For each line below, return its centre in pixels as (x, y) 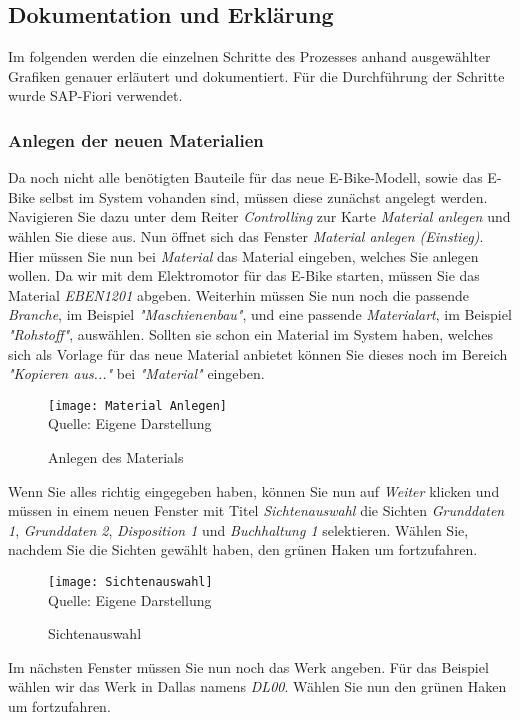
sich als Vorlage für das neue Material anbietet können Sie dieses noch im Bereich (258, 353)
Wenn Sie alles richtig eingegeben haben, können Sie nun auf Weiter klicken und (254, 490)
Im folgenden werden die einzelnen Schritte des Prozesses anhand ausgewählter (249, 56)
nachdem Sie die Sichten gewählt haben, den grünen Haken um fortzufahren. (243, 549)
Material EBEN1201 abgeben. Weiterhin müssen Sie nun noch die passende (239, 294)
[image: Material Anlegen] (137, 405)
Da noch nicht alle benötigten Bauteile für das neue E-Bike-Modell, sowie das (245, 177)
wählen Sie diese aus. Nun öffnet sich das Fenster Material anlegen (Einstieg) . (246, 235)
